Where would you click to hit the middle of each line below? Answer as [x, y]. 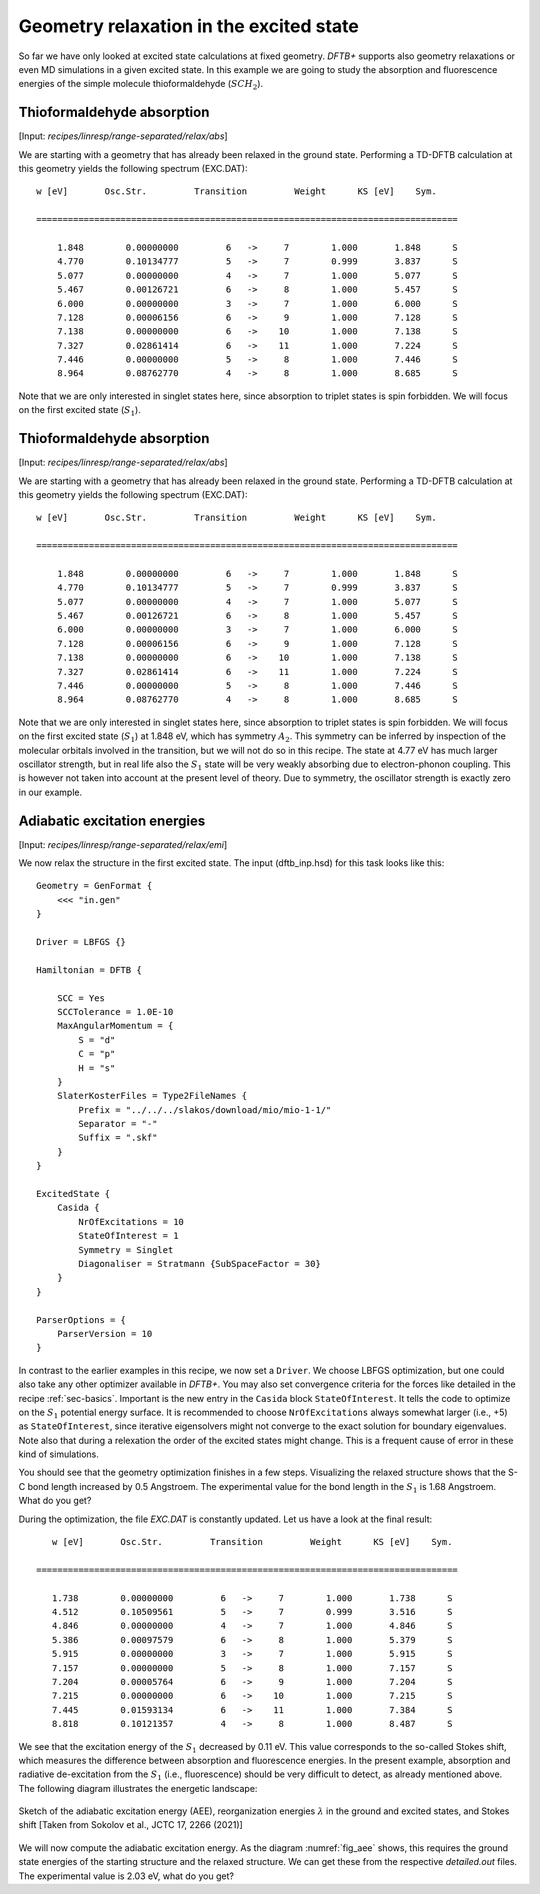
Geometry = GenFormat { [94, 886]
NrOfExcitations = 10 [131, 1221]
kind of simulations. [59, 1454]
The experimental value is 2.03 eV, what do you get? [126, 1876]
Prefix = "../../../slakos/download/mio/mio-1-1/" [205, 1109]
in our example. [50, 792]
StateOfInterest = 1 [128, 1236]
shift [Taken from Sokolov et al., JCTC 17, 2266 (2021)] [131, 1825]
